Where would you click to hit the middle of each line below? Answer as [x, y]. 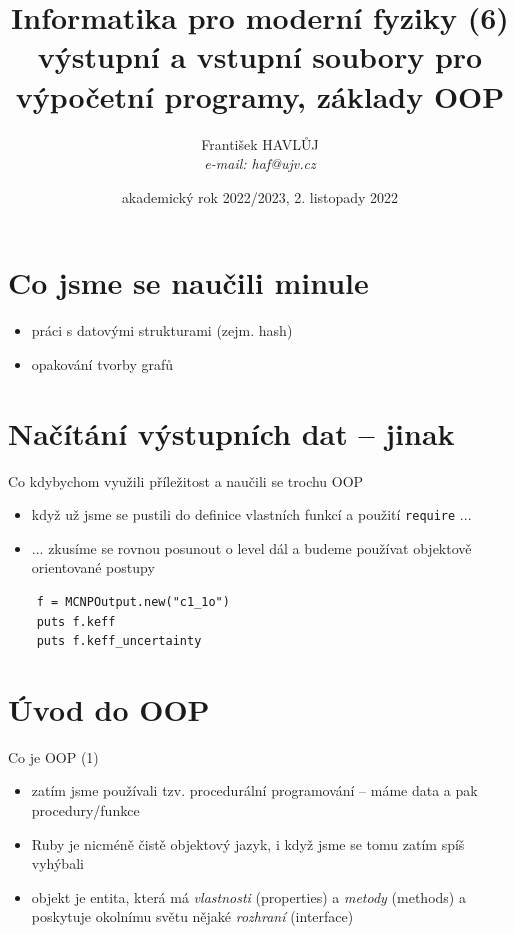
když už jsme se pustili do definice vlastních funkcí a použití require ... [251, 514]
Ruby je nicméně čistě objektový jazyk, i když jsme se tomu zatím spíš [248, 843]
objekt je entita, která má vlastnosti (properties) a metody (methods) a [248, 896]
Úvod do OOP [109, 708]
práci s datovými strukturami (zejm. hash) [162, 330]
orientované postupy [93, 567]
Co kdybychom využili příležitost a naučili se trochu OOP [186, 480]
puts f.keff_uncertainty [119, 641]
